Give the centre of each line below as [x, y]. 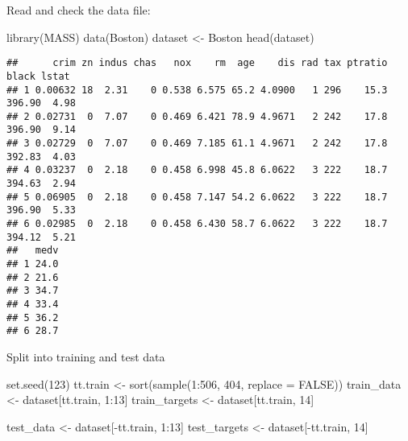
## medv [33, 251]
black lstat [38, 76]
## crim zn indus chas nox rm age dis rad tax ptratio [197, 63]
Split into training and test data [86, 356]
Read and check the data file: [79, 10]
